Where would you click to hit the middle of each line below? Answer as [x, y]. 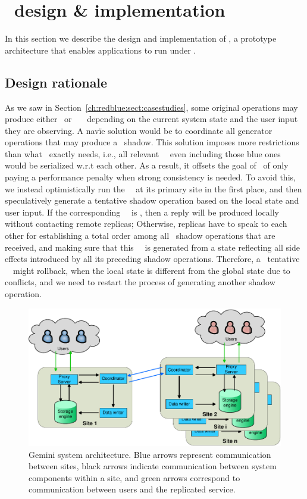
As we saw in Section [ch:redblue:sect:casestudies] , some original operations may [151, 107]
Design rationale [56, 82]
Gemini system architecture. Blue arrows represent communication [150, 454]
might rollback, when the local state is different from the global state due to [151, 270]
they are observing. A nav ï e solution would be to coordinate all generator [139, 130]
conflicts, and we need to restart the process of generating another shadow [140, 282]
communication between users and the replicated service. [132, 489]
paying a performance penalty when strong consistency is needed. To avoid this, [150, 177]
